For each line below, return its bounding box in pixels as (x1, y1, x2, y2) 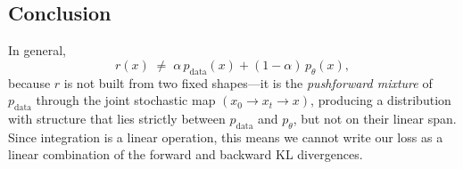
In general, (8, 41, 66, 60)
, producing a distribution (310, 91, 451, 109)
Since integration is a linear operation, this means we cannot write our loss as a (8, 127, 443, 146)
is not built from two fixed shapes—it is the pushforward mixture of (63, 73, 433, 92)
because (8, 73, 51, 92)
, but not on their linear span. (293, 109, 457, 127)
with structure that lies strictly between (8, 109, 226, 127)
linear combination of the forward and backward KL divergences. (8, 145, 363, 164)
